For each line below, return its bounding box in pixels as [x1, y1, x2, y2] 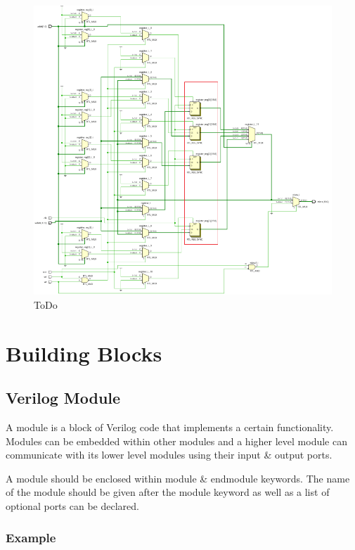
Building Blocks [6, 338, 162, 367]
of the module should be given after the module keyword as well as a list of [6, 485, 330, 499]
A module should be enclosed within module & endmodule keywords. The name [6, 471, 350, 485]
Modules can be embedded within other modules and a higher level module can [6, 433, 347, 448]
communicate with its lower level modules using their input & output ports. [6, 447, 333, 462]
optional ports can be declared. [6, 499, 139, 513]
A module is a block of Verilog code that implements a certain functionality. [6, 420, 334, 435]
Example [6, 528, 56, 546]
